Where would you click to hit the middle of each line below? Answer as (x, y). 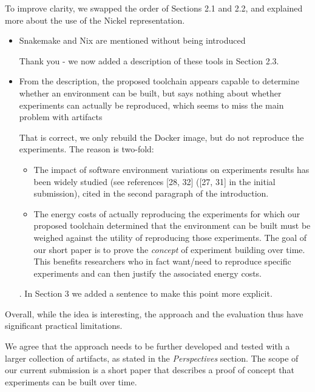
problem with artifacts (61, 117)
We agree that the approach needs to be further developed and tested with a (147, 346)
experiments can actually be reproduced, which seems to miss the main (151, 105)
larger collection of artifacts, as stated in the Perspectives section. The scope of (152, 358)
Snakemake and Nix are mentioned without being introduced (132, 40)
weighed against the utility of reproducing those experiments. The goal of (170, 237)
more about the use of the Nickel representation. (95, 20)
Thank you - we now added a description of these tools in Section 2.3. (149, 60)
